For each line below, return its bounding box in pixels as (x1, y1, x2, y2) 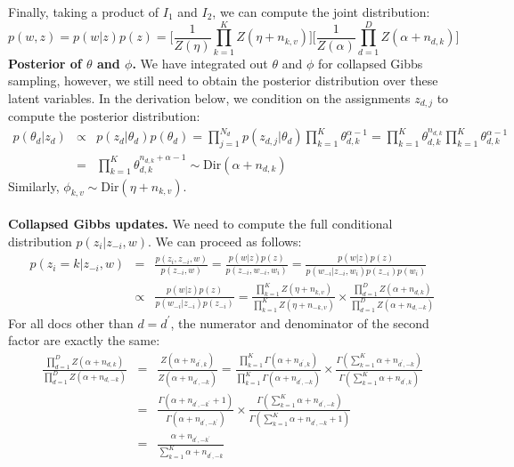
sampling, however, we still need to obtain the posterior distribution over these (8, 71, 438, 90)
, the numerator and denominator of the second (170, 313, 429, 332)
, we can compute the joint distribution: (212, 3, 430, 20)
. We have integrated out (132, 53, 268, 72)
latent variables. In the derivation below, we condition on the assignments (8, 88, 411, 107)
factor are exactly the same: (8, 331, 160, 350)
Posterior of (8, 53, 82, 72)
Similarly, (8, 176, 60, 195)
